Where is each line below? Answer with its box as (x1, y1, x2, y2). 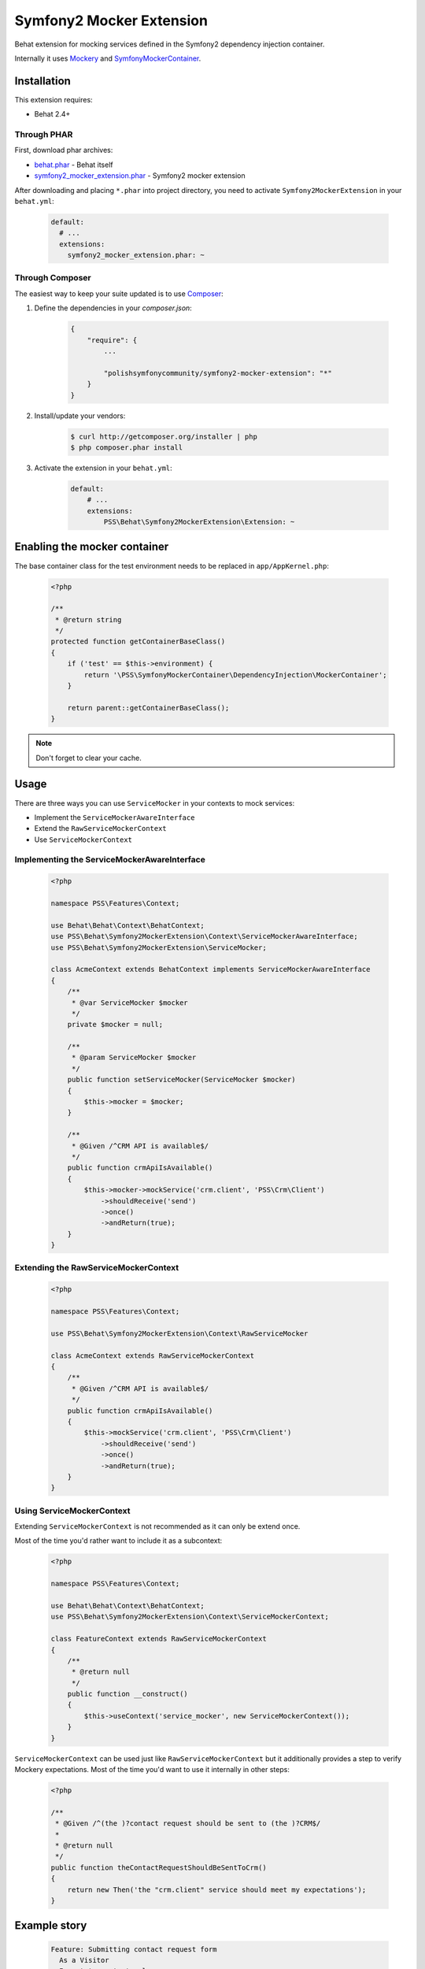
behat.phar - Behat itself (34, 160, 113, 169)
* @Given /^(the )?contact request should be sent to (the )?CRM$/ (55, 1819, 321, 1828)
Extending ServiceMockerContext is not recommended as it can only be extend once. (14, 1522, 301, 1531)
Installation (14, 74, 71, 87)
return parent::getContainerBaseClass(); (67, 703, 230, 712)
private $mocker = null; (67, 1020, 164, 1029)
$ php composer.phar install (70, 443, 183, 452)
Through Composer (14, 273, 91, 284)
